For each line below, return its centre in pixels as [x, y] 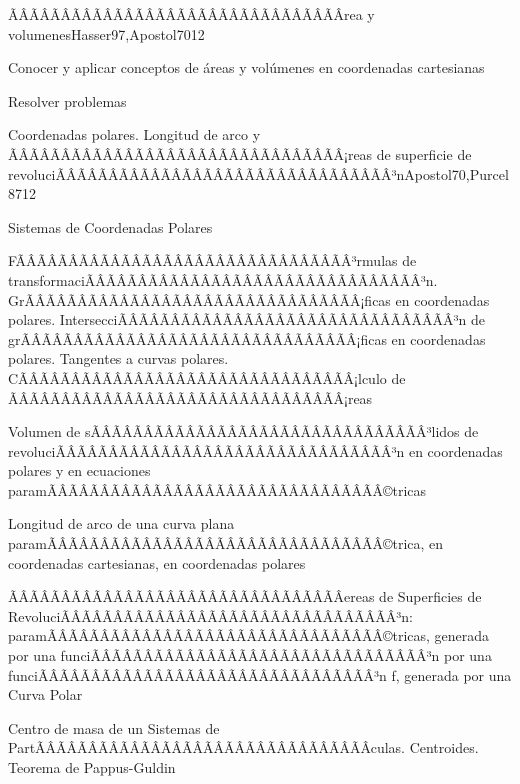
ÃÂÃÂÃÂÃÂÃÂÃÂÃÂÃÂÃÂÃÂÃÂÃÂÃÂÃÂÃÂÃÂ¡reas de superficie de [240, 153]
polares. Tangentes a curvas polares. [118, 358]
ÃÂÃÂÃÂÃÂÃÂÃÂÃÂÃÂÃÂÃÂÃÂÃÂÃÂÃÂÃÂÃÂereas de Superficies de [245, 596]
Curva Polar [45, 694]
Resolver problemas [67, 100]
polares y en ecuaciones [79, 470]
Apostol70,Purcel [456, 173]
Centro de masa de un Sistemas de [114, 727]
